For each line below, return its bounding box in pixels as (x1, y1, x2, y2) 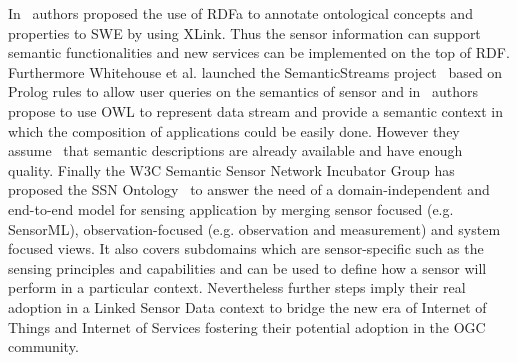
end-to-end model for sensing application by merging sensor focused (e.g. (8, 198, 454, 219)
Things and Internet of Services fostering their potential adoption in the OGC (8, 316, 486, 337)
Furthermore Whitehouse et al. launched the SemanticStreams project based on (8, 61, 503, 82)
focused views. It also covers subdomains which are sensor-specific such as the (8, 238, 484, 259)
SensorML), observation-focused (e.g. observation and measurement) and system (8, 218, 501, 239)
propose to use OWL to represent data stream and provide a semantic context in (8, 100, 504, 121)
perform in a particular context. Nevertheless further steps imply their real (8, 277, 466, 298)
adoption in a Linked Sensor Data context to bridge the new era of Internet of (8, 296, 487, 317)
